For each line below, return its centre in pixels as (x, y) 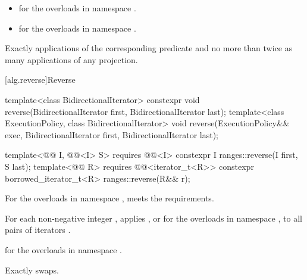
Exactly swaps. (32, 270)
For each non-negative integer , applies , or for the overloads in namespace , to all (153, 218)
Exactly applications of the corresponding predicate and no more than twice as (149, 48)
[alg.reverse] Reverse (40, 80)
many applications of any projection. (71, 59)
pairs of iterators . (38, 230)
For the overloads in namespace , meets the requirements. (109, 198)
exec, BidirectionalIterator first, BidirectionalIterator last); (112, 134)
